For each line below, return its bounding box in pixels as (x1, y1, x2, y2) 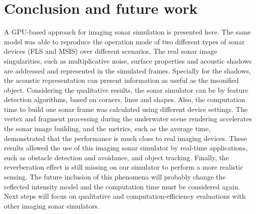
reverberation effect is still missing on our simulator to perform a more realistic (4, 162, 243, 172)
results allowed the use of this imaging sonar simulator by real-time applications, (4, 143, 248, 153)
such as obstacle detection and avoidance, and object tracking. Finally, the (4, 152, 229, 162)
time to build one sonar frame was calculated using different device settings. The (4, 104, 248, 114)
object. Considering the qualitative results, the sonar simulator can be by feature (4, 84, 249, 95)
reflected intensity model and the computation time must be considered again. (4, 181, 240, 191)
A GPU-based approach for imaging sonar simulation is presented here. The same (4, 27, 251, 37)
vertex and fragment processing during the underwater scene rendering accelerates (4, 113, 252, 124)
